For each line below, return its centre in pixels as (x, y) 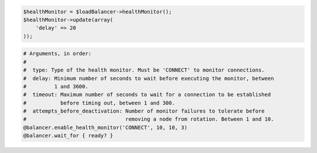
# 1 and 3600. (56, 86)
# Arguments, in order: (58, 54)
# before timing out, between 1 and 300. (99, 103)
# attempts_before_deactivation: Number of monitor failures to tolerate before (144, 111)
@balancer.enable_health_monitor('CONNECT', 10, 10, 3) (105, 127)
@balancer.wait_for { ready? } (68, 136)
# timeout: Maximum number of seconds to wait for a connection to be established (147, 95)
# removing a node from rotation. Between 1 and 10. (149, 119)
